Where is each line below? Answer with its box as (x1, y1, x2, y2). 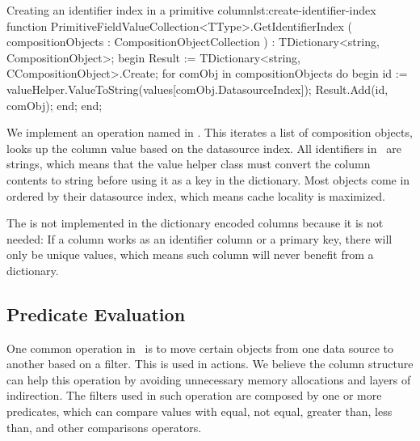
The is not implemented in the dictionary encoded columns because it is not (6, 214, 384, 231)
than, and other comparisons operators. (6, 418, 202, 435)
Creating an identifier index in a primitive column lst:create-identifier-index (6, 2, 376, 18)
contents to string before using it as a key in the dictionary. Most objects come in (6, 171, 410, 188)
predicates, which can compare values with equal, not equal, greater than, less (6, 403, 393, 420)
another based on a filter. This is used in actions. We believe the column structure (6, 355, 414, 372)
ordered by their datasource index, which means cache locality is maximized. (6, 187, 385, 204)
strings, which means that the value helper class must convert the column (6, 155, 371, 172)
